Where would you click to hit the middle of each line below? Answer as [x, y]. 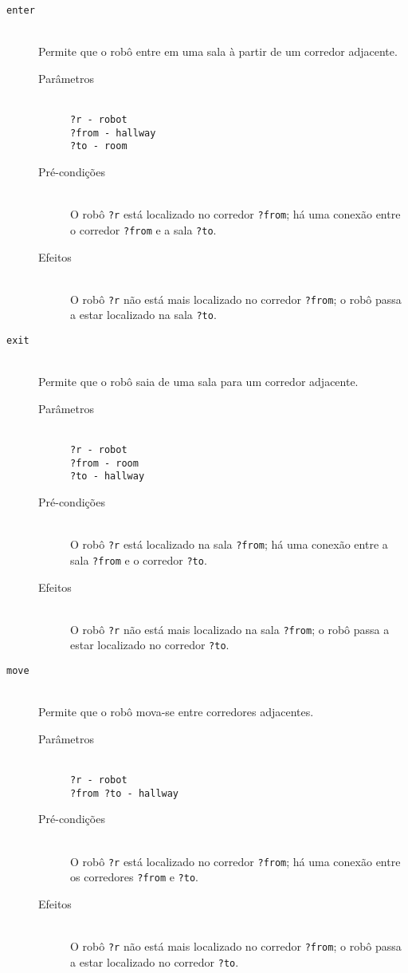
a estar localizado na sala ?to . [143, 315]
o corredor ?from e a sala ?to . [143, 229]
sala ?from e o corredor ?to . [139, 559]
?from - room [104, 463]
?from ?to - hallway [125, 793]
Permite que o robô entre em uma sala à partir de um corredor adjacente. [218, 51]
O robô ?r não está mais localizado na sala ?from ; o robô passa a [230, 629]
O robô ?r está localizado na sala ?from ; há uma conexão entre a [229, 544]
